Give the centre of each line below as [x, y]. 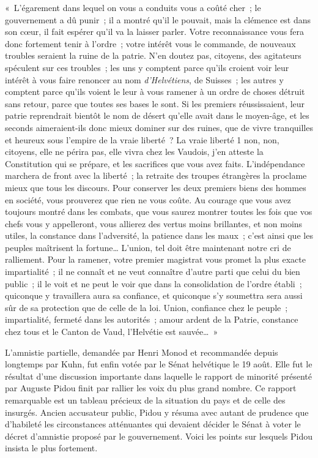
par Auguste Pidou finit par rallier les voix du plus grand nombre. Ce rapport [151, 388]
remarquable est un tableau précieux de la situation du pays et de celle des [145, 400]
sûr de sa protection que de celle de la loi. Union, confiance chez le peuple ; [146, 307]
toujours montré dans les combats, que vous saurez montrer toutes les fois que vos [159, 212]
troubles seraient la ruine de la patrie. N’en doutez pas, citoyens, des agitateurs [153, 55]
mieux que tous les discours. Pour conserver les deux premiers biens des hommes [156, 187]
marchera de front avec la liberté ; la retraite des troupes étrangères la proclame [156, 175]
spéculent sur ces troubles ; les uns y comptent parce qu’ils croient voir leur [147, 67]
